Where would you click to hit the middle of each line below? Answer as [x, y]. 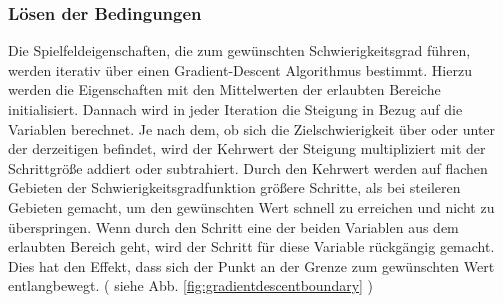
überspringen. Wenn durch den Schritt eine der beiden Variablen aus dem [233, 226]
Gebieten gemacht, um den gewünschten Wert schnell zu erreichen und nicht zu [251, 206]
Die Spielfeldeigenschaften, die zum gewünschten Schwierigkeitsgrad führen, [239, 50]
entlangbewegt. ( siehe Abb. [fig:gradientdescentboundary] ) [191, 285]
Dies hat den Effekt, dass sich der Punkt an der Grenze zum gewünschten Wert [251, 265]
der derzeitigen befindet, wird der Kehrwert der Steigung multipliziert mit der [247, 148]
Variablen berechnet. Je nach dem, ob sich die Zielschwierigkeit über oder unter [252, 128]
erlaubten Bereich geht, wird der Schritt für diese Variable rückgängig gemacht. [251, 246]
